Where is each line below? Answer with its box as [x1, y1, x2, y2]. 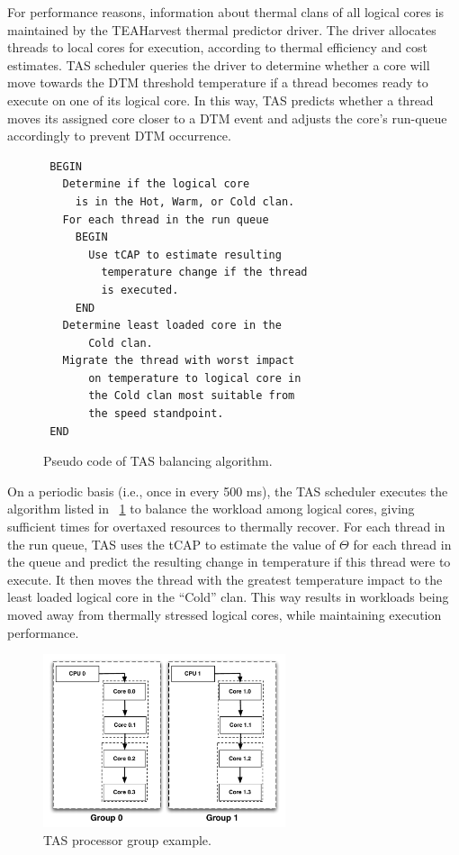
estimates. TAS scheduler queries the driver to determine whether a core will [7, 55, 430, 74]
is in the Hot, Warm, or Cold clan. [75, 195, 295, 208]
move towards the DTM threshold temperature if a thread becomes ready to [7, 73, 428, 92]
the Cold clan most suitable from [88, 389, 295, 403]
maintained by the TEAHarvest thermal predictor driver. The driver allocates [7, 20, 436, 39]
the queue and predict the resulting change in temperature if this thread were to [7, 552, 451, 571]
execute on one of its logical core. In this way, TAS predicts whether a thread [7, 90, 434, 109]
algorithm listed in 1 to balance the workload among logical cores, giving [7, 499, 415, 518]
